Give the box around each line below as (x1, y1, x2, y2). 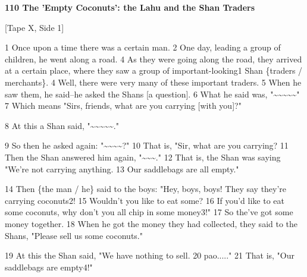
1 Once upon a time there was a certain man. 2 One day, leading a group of (5, 41, 281, 53)
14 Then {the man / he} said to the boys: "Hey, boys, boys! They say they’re (5, 182, 287, 195)
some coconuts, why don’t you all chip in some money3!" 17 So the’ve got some (5, 206, 293, 218)
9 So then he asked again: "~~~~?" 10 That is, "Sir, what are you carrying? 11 (5, 139, 289, 152)
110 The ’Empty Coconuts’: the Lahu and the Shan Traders (5, 1, 255, 13)
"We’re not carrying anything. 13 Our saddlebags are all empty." (5, 162, 239, 175)
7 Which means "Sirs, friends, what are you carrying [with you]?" (5, 99, 242, 112)
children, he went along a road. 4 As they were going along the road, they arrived (5, 52, 302, 65)
